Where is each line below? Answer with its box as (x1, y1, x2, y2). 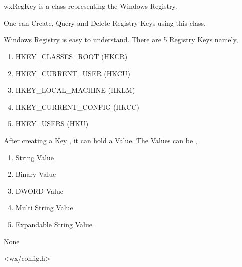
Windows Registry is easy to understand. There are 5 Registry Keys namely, (4, 34, 238, 45)
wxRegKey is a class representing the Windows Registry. (4, 1, 177, 11)
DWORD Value (15, 185, 63, 196)
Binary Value (15, 169, 56, 179)
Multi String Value (15, 202, 73, 213)
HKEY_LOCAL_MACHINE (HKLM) (15, 85, 135, 95)
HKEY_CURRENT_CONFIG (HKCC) (15, 101, 140, 112)
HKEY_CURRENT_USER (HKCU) (15, 68, 130, 78)
